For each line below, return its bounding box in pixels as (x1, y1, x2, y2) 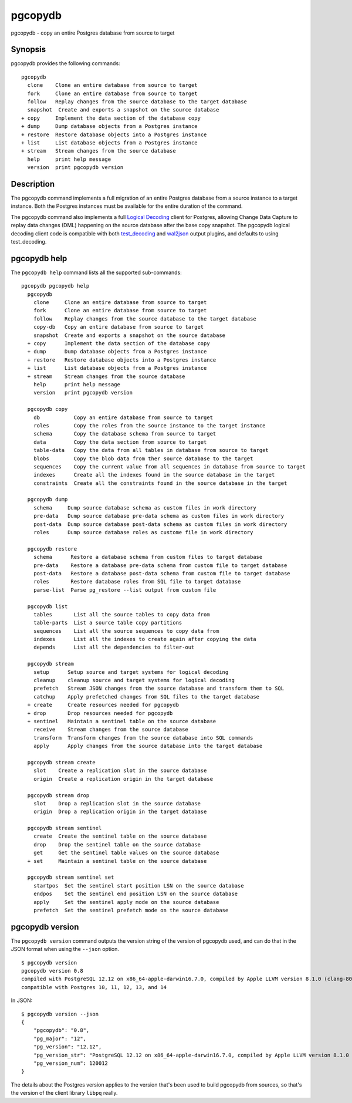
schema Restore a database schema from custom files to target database (33, 554, 263, 561)
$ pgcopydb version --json (21, 1010, 99, 1017)
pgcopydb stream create (27, 759, 96, 765)
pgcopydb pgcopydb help (21, 282, 90, 289)
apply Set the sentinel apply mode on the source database (33, 899, 219, 905)
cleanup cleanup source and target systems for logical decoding (33, 677, 235, 684)
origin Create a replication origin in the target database (33, 775, 214, 782)
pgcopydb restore (27, 545, 77, 552)
